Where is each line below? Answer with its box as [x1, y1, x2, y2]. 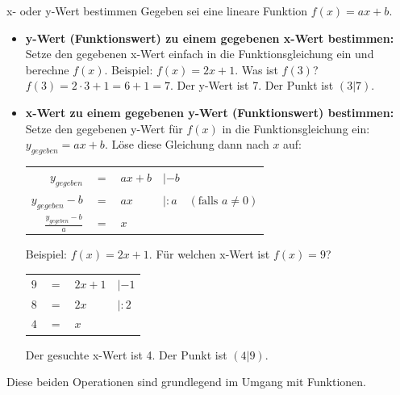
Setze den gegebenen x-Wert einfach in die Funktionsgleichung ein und [25, 45, 374, 62]
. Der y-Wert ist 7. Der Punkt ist [169, 77, 334, 94]
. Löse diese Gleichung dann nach [104, 136, 269, 153]
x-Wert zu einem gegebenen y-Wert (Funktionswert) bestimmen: [25, 103, 394, 120]
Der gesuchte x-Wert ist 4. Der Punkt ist [25, 346, 227, 363]
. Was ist [235, 61, 278, 78]
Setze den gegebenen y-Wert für [25, 120, 183, 137]
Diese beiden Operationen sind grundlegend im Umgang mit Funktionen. [6, 373, 366, 390]
